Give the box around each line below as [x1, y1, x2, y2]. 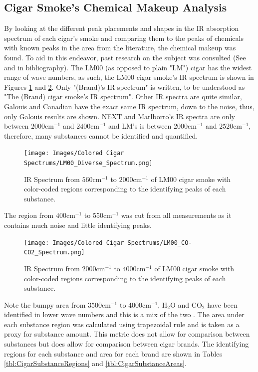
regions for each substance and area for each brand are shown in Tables [4, 348, 222, 359]
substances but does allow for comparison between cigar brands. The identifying [4, 339, 249, 349]
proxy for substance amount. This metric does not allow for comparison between [4, 329, 250, 339]
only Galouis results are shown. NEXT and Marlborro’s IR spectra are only [4, 111, 235, 121]
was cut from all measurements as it [121, 210, 232, 220]
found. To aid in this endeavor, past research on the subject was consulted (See [4, 52, 246, 62]
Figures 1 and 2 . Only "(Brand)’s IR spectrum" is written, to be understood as [4, 81, 245, 92]
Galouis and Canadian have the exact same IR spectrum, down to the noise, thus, [4, 101, 255, 111]
